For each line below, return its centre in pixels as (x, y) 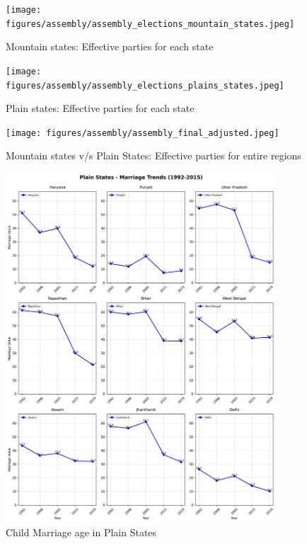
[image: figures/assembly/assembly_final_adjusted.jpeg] (143, 133)
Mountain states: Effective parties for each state (110, 46)
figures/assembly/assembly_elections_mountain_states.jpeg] (150, 24)
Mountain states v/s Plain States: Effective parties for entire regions (153, 155)
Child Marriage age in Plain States (81, 532)
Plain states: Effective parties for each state (100, 108)
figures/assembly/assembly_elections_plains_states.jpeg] (145, 85)
